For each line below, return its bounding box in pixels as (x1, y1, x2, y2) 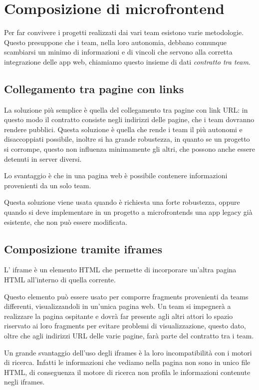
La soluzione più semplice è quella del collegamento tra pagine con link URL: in (4, 104, 248, 115)
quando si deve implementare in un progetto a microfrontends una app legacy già (4, 207, 253, 217)
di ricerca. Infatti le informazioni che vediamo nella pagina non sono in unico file (4, 357, 251, 367)
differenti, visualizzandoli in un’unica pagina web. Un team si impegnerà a (4, 301, 231, 311)
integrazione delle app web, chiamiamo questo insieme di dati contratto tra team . (4, 56, 251, 67)
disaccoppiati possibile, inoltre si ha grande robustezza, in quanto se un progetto (4, 134, 250, 144)
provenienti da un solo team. (4, 180, 91, 190)
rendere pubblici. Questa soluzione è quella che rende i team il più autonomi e (4, 124, 243, 134)
